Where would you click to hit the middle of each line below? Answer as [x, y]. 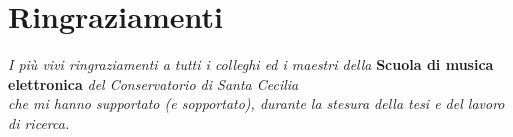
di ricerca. [39, 122]
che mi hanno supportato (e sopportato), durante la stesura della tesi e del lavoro [256, 103]
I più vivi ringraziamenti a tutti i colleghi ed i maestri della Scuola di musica [251, 64]
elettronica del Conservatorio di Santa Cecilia [153, 83]
